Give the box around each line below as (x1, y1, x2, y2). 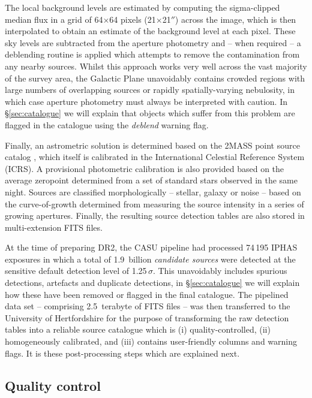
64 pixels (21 (109, 13, 156, 25)
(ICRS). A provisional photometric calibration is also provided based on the (5, 162, 284, 174)
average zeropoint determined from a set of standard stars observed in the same (5, 174, 298, 186)
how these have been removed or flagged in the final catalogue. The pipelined (5, 288, 289, 300)
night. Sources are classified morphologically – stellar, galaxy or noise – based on (5, 185, 301, 198)
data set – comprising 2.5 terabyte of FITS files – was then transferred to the (5, 300, 290, 312)
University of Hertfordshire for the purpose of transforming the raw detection (5, 311, 289, 324)
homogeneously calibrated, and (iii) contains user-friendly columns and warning (5, 335, 298, 348)
